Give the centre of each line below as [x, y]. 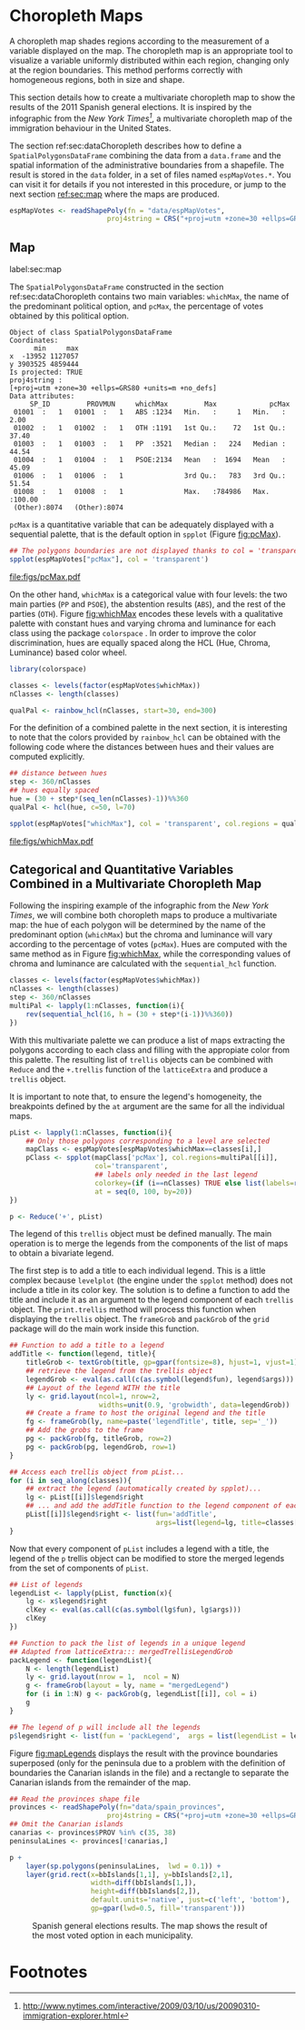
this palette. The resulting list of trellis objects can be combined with [142, 1059]
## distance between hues [58, 773]
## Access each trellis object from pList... [97, 1472]
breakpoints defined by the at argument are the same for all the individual [147, 1106]
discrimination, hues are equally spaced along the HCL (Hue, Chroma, [140, 642]
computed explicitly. [47, 757]
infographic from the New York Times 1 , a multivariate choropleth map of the [151, 117]
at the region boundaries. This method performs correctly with [126, 70]
